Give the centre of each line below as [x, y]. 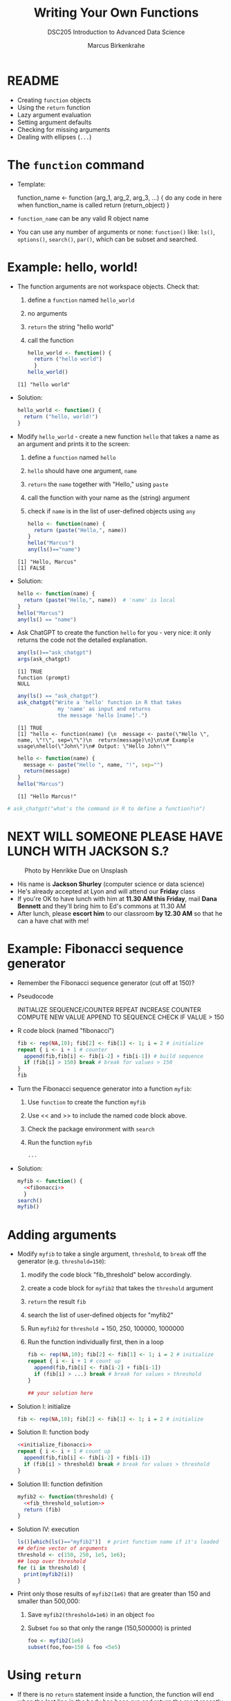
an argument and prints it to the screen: [73, 444]
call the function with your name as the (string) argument [109, 497]
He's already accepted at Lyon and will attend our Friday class [106, 891]
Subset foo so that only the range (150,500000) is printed [109, 1628]
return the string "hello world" [71, 327]
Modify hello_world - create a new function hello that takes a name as [118, 436]
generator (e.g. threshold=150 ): [62, 1261]
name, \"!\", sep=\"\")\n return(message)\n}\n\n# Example [105, 740]
